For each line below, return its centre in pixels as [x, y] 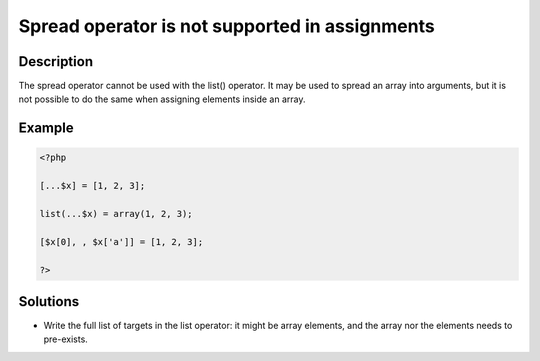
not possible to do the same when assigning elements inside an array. [162, 99]
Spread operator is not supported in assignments [226, 26]
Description [56, 61]
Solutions [49, 301]
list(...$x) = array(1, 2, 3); [116, 214]
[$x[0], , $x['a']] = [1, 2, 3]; [121, 241]
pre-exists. [66, 339]
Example [46, 128]
